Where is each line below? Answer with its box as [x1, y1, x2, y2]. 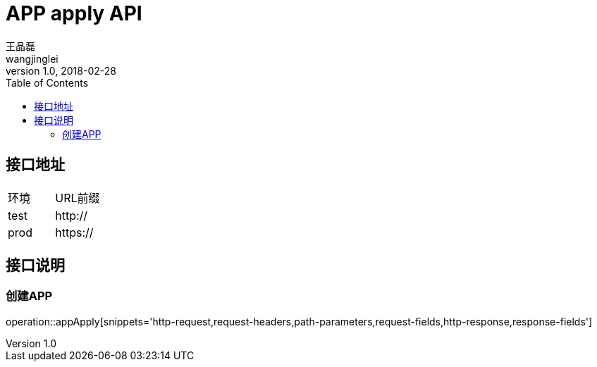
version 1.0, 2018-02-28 [6, 64, 116, 77]
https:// [55, 225, 94, 240]
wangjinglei [6, 52, 59, 65]
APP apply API [6, 1, 142, 25]
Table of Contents [6, 76, 89, 89]
